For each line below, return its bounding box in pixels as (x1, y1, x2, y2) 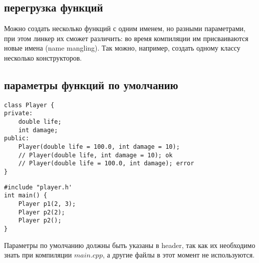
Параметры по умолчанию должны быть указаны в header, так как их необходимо (4, 239, 255, 250)
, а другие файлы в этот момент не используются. (102, 249, 255, 260)
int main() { (4, 192, 47, 199)
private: (4, 110, 33, 117)
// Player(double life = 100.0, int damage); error (18, 160, 194, 167)
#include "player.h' (4, 183, 73, 191)
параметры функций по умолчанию (4, 77, 178, 92)
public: (4, 135, 30, 142)
